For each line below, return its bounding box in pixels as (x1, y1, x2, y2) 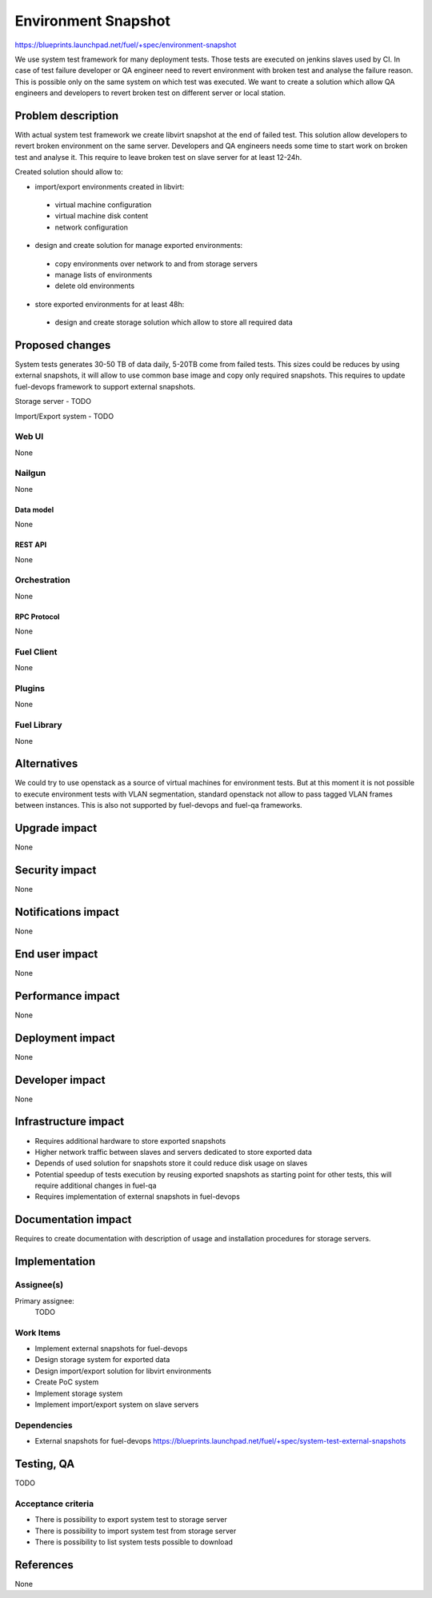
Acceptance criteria (14, 1498, 94, 1509)
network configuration (54, 222, 128, 232)
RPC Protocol (14, 612, 60, 621)
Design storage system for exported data (34, 1355, 170, 1364)
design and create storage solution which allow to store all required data (54, 318, 294, 327)
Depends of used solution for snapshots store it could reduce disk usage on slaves (34, 1158, 308, 1168)
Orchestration (14, 574, 71, 585)
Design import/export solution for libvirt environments (34, 1366, 212, 1376)
